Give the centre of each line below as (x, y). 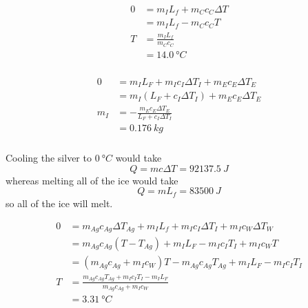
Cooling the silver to (49, 158)
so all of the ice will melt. (59, 203)
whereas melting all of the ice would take (92, 180)
